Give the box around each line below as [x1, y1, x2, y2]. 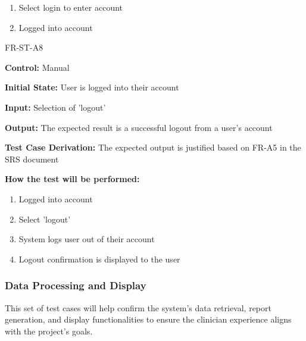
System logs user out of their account [18, 233, 155, 245]
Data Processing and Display [5, 278, 146, 293]
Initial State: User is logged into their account [5, 81, 179, 93]
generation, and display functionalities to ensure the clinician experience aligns [5, 313, 292, 326]
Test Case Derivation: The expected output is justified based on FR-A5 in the [5, 141, 301, 154]
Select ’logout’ [18, 212, 71, 225]
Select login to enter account [18, 1, 123, 13]
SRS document [5, 152, 59, 165]
